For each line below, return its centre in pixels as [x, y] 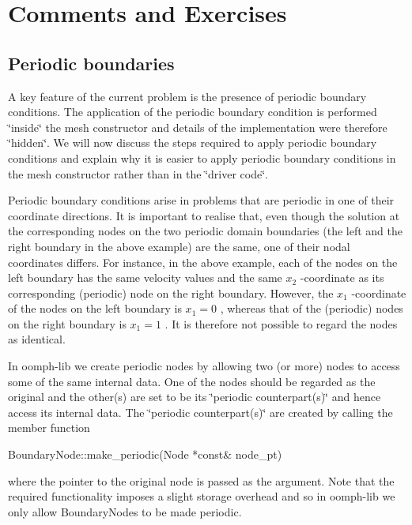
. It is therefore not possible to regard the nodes [281, 323]
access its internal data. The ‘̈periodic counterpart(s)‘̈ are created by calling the [200, 412]
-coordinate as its [342, 277]
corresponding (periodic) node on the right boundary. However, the [171, 292]
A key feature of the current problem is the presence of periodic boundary [187, 96]
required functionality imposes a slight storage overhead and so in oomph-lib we [202, 496]
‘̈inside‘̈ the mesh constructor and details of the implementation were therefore [198, 127]
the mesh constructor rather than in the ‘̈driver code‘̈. [138, 173]
